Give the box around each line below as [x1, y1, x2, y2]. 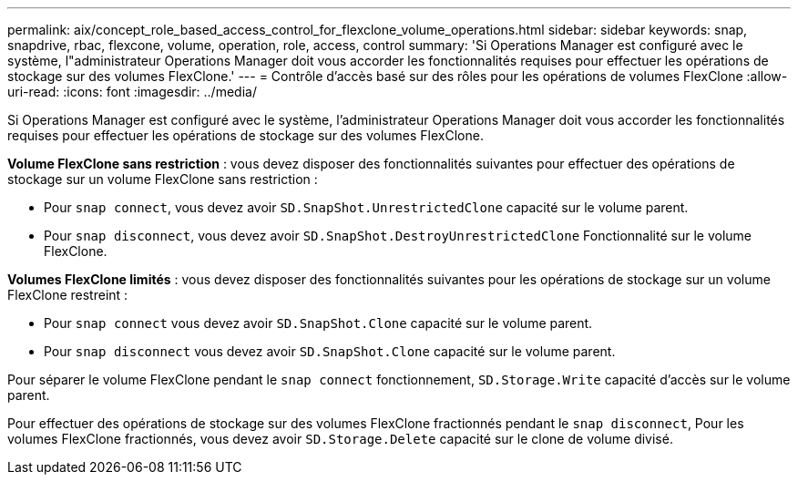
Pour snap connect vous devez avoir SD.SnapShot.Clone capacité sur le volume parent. [44, 315, 593, 331]
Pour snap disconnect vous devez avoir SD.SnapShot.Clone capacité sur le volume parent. [44, 344, 616, 359]
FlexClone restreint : [7, 287, 128, 303]
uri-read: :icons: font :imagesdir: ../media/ [7, 84, 257, 99]
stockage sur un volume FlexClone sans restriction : [7, 171, 318, 187]
